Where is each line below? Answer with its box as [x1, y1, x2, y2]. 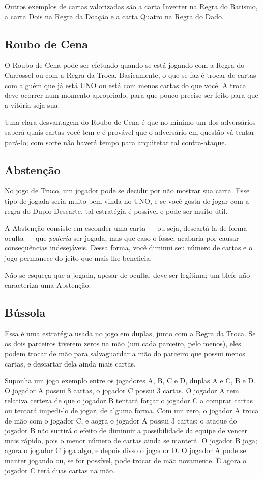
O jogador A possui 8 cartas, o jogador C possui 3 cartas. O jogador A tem [5, 385, 239, 396]
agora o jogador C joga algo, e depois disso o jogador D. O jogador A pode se [5, 445, 246, 456]
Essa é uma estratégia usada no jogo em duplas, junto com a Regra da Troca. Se [5, 328, 256, 339]
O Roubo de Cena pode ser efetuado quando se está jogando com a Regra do [5, 60, 245, 70]
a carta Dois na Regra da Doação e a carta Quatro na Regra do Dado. [5, 11, 224, 21]
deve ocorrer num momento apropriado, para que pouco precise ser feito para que [5, 90, 258, 100]
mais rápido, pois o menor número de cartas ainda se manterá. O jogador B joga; [5, 435, 257, 445]
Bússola [5, 304, 46, 320]
